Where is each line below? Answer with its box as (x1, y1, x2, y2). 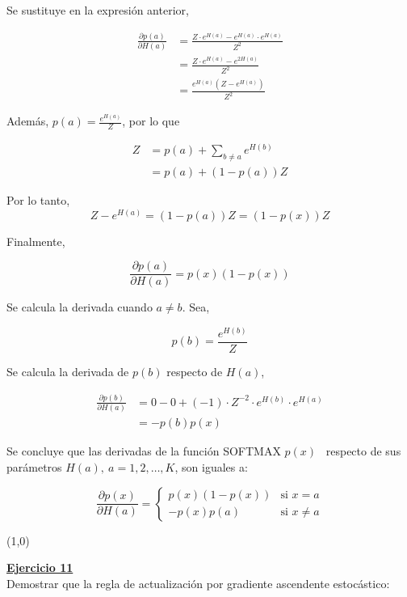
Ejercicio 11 (6, 559, 73, 576)
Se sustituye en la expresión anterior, (6, 2, 189, 18)
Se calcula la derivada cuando (6, 298, 153, 315)
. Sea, (182, 298, 210, 315)
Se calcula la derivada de (6, 362, 129, 379)
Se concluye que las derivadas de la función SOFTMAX (6, 442, 281, 459)
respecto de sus (325, 442, 401, 459)
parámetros (6, 458, 62, 475)
